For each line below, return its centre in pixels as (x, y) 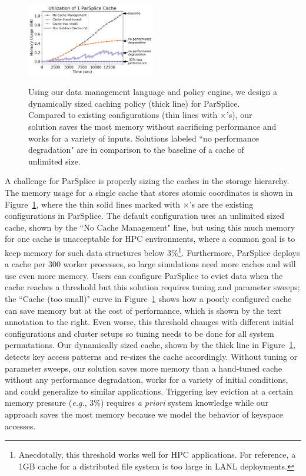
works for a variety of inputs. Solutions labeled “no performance (144, 138)
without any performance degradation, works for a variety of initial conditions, (147, 380)
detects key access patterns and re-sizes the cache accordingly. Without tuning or (151, 356)
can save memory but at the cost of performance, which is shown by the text (143, 310)
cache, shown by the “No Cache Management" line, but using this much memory (150, 227)
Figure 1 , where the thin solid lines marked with (92, 204)
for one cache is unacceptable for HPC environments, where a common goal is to (150, 239)
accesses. (20, 426)
